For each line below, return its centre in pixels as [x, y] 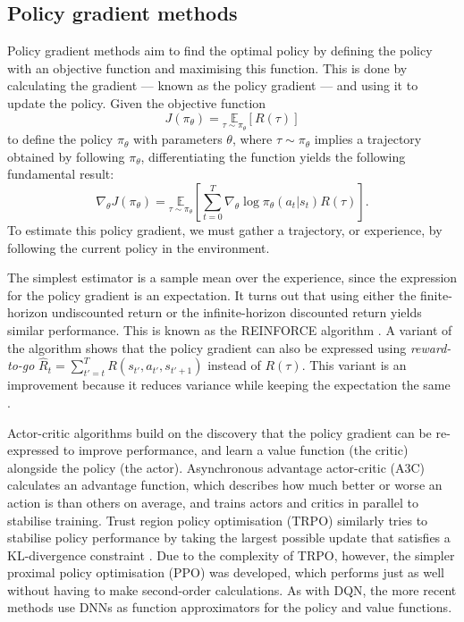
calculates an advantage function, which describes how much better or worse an [225, 485]
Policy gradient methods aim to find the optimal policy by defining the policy [220, 50]
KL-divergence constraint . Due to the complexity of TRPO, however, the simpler [231, 555]
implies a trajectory [368, 139]
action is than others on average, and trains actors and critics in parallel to [213, 502]
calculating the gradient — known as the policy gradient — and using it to [213, 85]
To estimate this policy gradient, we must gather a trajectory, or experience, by [225, 229]
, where [252, 139]
